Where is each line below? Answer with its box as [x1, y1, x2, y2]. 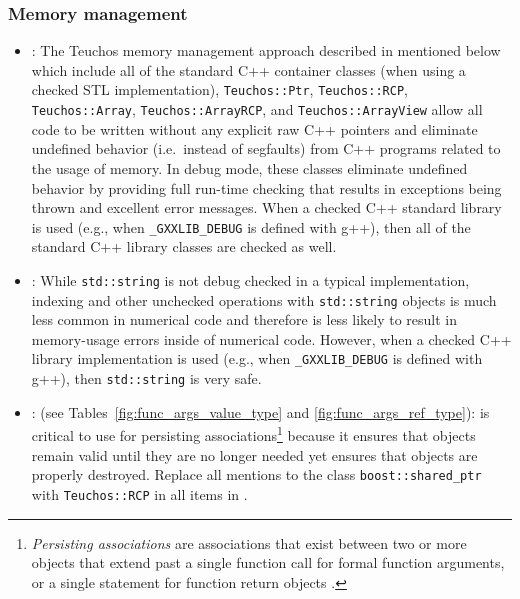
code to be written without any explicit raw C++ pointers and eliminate [31, 118, 478, 139]
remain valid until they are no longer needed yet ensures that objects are [31, 444, 478, 465]
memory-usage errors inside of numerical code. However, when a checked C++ [31, 328, 512, 349]
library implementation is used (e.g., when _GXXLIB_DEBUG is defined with [31, 348, 483, 369]
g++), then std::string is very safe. [31, 368, 262, 389]
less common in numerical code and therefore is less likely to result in [31, 309, 458, 330]
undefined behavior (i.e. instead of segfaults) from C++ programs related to [31, 138, 501, 159]
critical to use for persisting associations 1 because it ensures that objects [31, 422, 476, 445]
